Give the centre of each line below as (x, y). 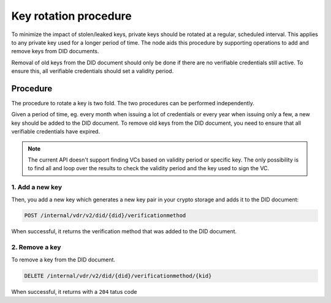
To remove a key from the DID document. (63, 260)
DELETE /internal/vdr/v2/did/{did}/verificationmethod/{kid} (118, 276)
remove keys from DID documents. (55, 51)
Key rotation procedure (71, 16)
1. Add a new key (37, 187)
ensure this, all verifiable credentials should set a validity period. (93, 71)
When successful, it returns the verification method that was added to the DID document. (124, 231)
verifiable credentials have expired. (56, 132)
